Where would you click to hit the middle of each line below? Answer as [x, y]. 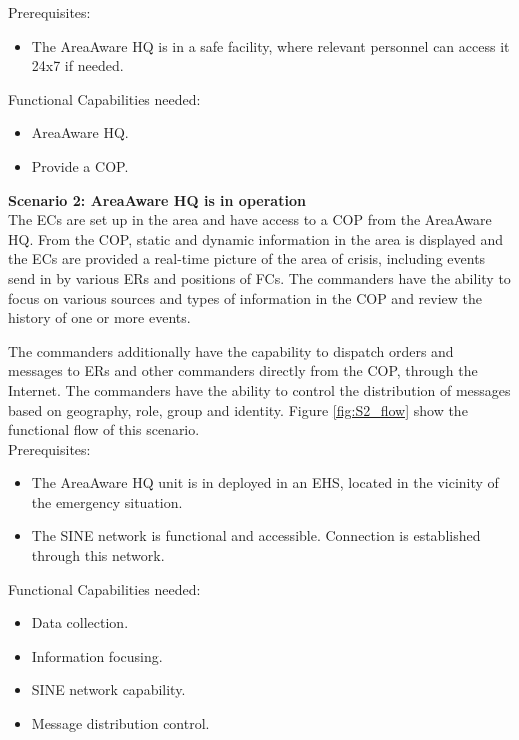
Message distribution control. [120, 723]
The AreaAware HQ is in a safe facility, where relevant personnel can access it [270, 45]
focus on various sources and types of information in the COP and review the [245, 297]
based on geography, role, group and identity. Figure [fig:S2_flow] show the [238, 409]
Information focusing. [97, 655]
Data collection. [80, 622]
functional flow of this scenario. [104, 429]
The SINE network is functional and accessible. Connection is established [256, 535]
